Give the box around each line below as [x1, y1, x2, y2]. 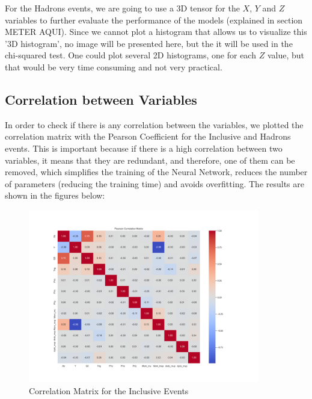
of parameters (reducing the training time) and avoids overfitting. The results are [5, 177, 304, 190]
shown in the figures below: [5, 189, 105, 202]
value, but [267, 49, 304, 61]
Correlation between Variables [5, 90, 197, 108]
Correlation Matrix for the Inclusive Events [29, 384, 189, 397]
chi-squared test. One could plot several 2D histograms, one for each [5, 49, 256, 61]
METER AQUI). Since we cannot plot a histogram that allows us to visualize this [5, 25, 307, 38]
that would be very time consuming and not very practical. [5, 60, 222, 73]
